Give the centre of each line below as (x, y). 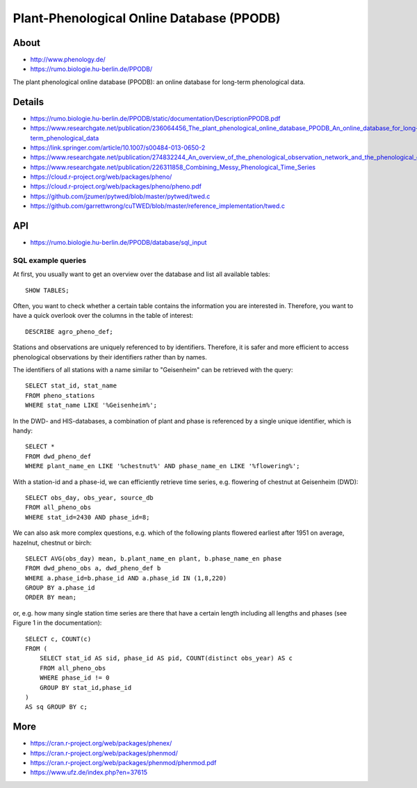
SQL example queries (50, 260)
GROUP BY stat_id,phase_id (85, 688)
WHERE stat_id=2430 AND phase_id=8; (88, 517)
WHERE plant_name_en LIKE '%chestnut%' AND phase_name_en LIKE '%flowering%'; (163, 466)
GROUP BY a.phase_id (60, 588)
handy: (23, 431)
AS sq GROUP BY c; (57, 707)
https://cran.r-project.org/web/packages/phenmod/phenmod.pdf (123, 763)
